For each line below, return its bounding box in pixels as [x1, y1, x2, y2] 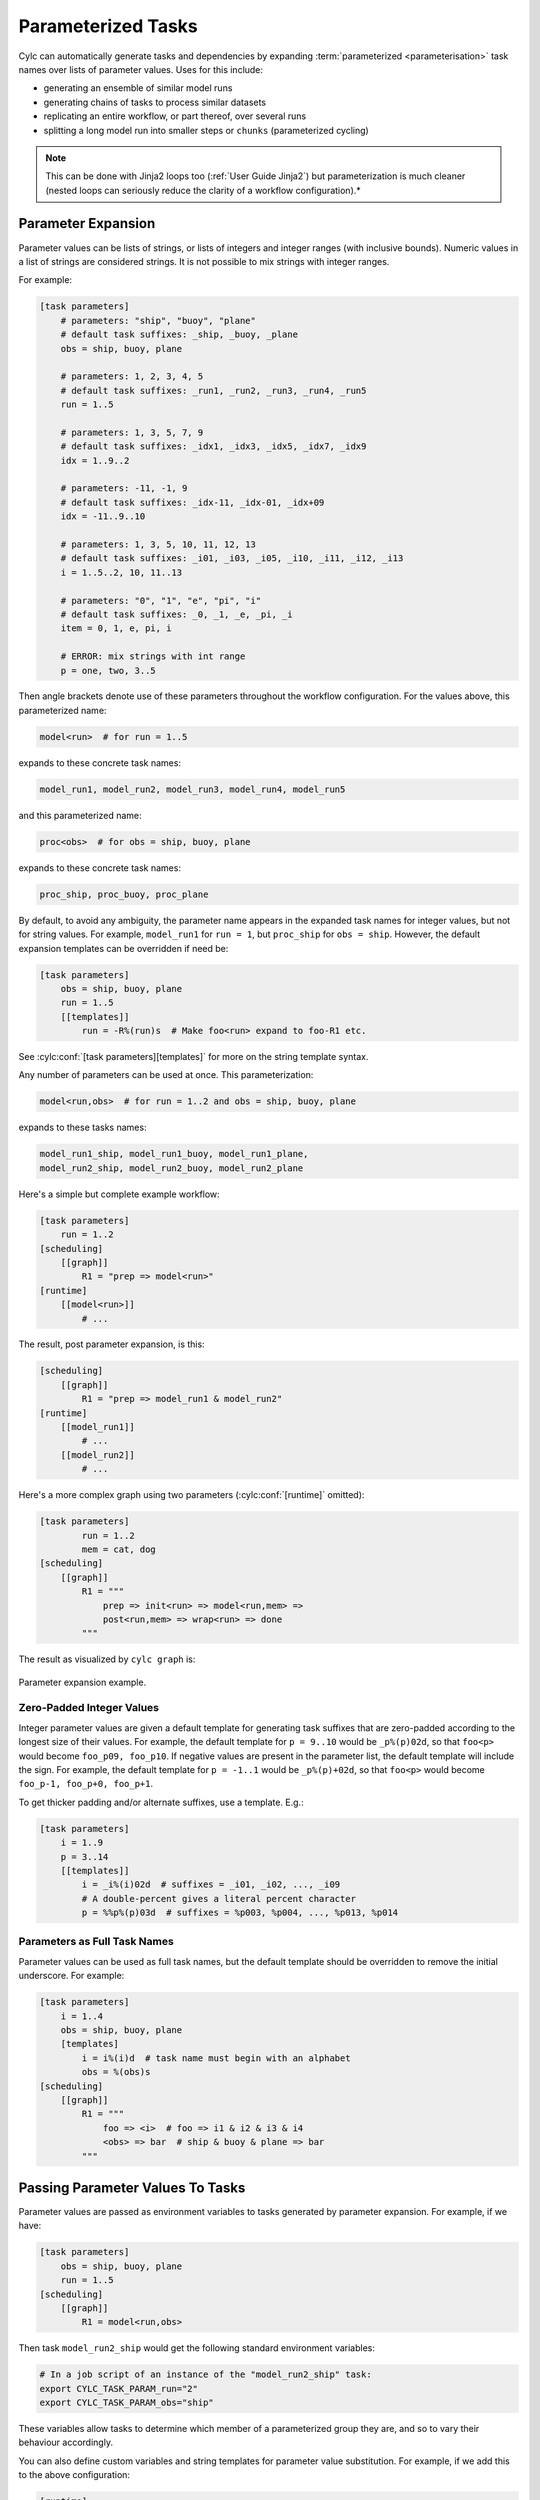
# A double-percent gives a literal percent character [81, 1893, 357, 1904]
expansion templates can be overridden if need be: [18, 942, 229, 954]
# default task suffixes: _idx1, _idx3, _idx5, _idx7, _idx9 [60, 441, 367, 452]
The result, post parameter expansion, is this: [18, 1338, 205, 1350]
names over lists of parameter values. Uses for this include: [18, 63, 264, 75]
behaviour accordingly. [18, 2436, 114, 2449]
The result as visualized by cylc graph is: [18, 1653, 196, 1665]
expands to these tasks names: [18, 1121, 147, 1134]
